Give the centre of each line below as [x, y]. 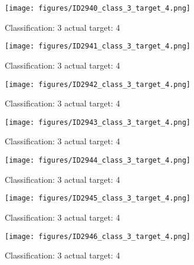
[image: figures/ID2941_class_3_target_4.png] [98, 46]
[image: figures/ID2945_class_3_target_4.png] [98, 198]
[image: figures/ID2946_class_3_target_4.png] [98, 236]
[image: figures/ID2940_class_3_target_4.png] [98, 8]
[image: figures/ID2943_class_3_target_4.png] [98, 122]
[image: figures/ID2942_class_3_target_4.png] [98, 84]
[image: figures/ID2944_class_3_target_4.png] [98, 160]
